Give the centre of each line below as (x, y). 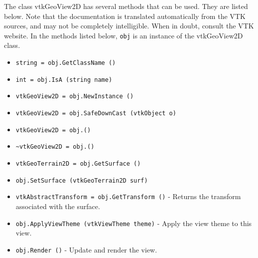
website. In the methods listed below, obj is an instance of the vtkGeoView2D (124, 35)
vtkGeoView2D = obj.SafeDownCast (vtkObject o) (96, 113)
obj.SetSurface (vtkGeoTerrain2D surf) (82, 180)
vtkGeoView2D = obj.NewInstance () (75, 97)
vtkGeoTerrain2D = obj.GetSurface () (78, 163)
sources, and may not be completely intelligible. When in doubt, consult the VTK (129, 26)
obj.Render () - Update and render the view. (86, 249)
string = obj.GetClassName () (66, 63)
